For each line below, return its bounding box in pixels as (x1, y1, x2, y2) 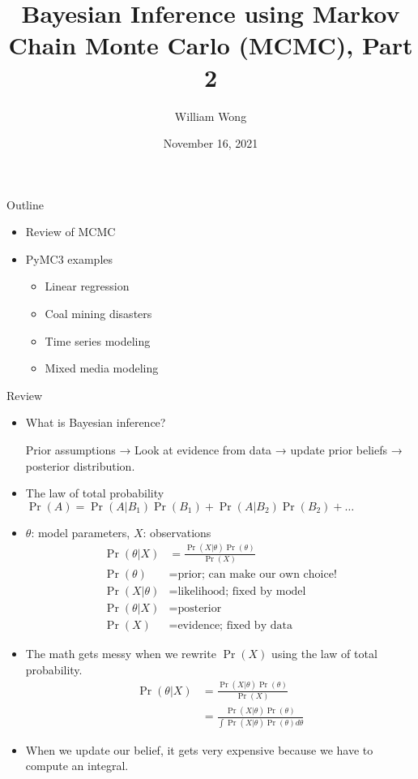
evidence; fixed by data (177, 620, 292, 632)
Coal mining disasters (45, 305, 152, 322)
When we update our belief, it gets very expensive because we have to (25, 741, 373, 758)
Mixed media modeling (45, 359, 159, 377)
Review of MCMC (25, 223, 116, 240)
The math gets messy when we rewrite (25, 645, 216, 662)
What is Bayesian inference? (25, 414, 166, 431)
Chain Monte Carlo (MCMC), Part (8, 28, 413, 62)
